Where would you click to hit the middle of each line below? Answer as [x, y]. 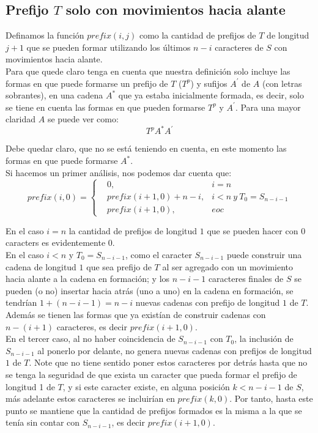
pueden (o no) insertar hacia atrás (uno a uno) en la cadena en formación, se [150, 290]
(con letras [282, 83]
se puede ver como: [83, 119]
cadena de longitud [41, 266]
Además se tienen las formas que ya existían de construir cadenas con [136, 314]
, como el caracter [159, 255]
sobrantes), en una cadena [54, 95]
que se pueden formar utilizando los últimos [109, 47]
